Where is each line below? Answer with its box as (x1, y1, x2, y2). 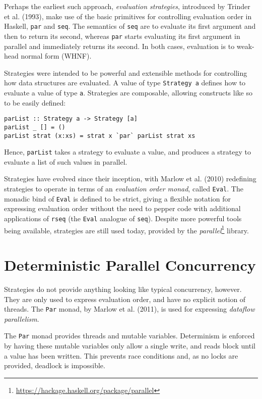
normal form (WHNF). (21, 51, 92, 61)
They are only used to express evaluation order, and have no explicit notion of (4, 293, 246, 304)
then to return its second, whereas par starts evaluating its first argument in (4, 30, 240, 41)
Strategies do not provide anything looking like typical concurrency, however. (4, 283, 242, 294)
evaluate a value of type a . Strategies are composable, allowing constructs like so (4, 87, 252, 97)
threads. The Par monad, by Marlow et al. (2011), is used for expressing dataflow (4, 304, 255, 314)
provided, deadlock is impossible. (4, 360, 105, 371)
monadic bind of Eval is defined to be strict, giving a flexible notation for (4, 193, 231, 204)
